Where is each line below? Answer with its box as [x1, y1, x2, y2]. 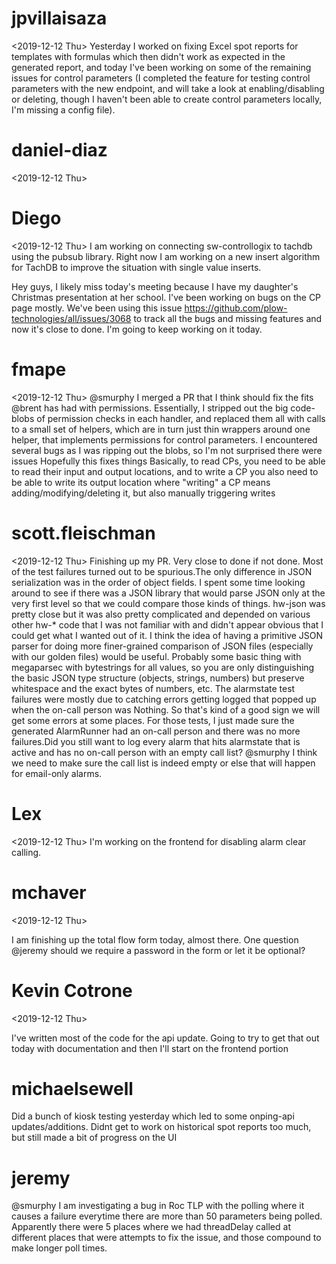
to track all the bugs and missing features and [133, 312, 323, 324]
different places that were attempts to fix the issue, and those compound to [11, 1232, 322, 1244]
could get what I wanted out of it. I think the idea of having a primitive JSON [11, 629, 324, 641]
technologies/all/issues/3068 [11, 312, 132, 324]
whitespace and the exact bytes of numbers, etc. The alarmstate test [11, 682, 296, 694]
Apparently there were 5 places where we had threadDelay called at [11, 1221, 291, 1233]
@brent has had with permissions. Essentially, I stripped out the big [11, 402, 289, 414]
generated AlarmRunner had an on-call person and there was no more [11, 725, 301, 737]
